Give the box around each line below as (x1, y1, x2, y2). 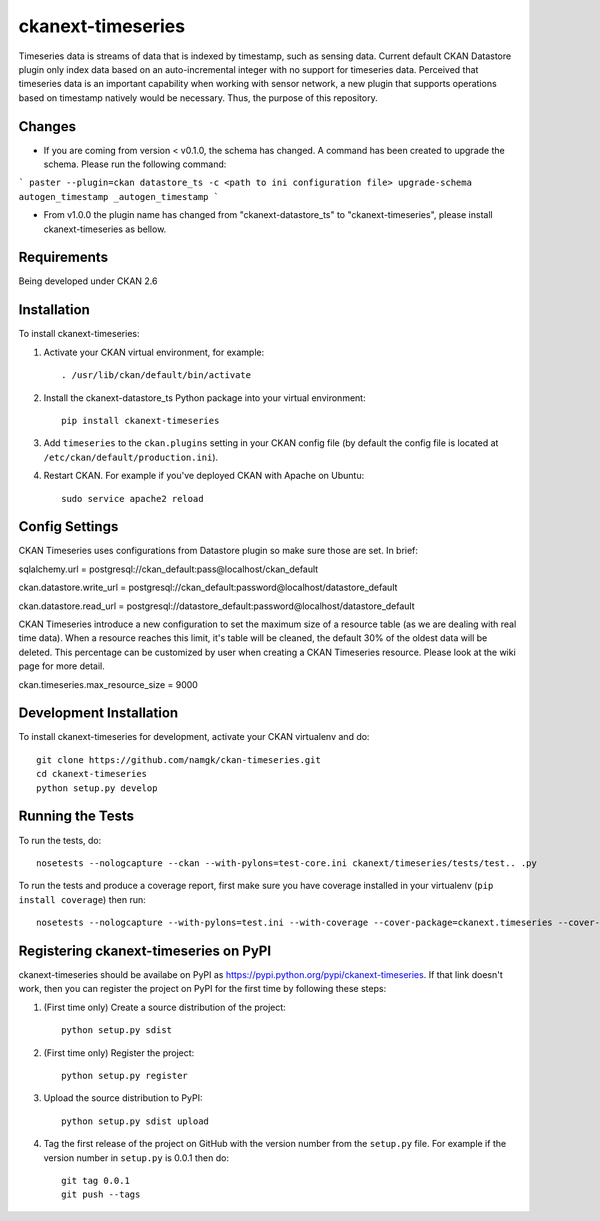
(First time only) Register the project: (43, 1046, 195, 1059)
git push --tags (61, 1189, 141, 1200)
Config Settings (18, 518, 119, 535)
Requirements (18, 249, 109, 266)
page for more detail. (18, 660, 105, 672)
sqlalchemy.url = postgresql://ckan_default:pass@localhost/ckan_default (18, 563, 319, 575)
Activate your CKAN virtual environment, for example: (43, 346, 265, 358)
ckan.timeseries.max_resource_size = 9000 (18, 678, 199, 690)
